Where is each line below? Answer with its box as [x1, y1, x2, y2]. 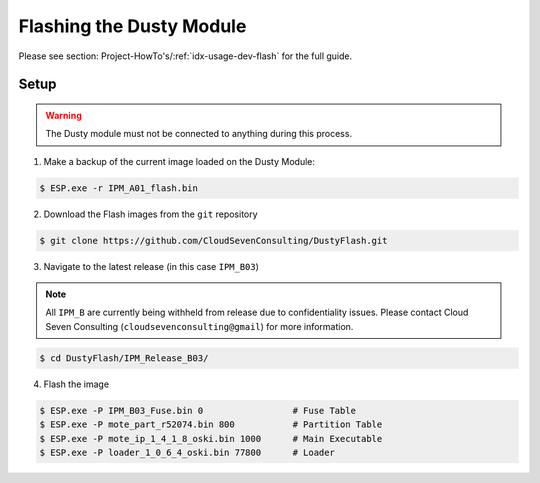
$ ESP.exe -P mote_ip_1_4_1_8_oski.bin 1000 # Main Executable [39, 433, 383, 444]
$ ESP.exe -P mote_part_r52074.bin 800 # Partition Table [39, 419, 383, 430]
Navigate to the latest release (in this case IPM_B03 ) [43, 260, 260, 272]
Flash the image [43, 378, 110, 390]
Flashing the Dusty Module [18, 15, 247, 37]
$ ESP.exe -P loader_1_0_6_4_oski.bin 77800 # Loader [39, 446, 335, 458]
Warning [45, 109, 82, 121]
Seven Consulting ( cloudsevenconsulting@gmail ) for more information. [45, 320, 354, 332]
